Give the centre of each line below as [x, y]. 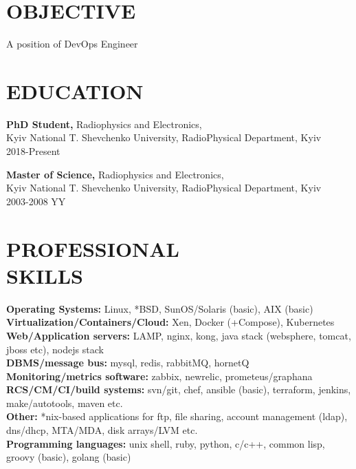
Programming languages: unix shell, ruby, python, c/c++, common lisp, [166, 443]
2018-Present [33, 151]
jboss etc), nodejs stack [55, 349]
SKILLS [45, 275]
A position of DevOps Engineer [72, 44]
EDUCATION [75, 91]
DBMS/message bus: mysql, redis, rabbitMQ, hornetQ [128, 363]
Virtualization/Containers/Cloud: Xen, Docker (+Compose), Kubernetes [170, 322]
